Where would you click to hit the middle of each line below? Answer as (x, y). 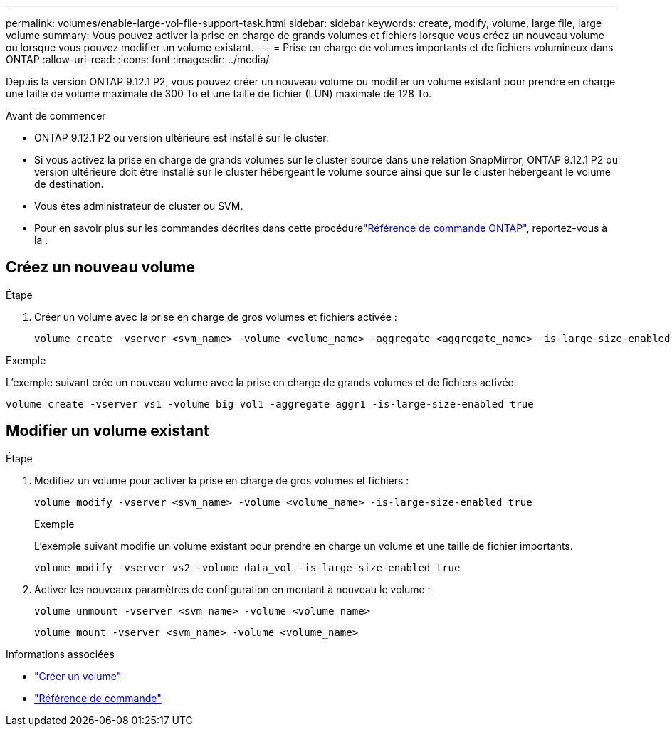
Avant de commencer (56, 116)
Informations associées (60, 654)
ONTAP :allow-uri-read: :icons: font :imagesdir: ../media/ (138, 59)
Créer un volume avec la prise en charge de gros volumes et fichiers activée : (216, 317)
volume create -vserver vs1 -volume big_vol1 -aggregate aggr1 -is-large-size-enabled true (270, 404)
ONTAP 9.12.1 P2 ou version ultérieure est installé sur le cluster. (182, 138)
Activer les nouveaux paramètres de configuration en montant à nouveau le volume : (232, 589)
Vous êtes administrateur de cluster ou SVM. (139, 206)
